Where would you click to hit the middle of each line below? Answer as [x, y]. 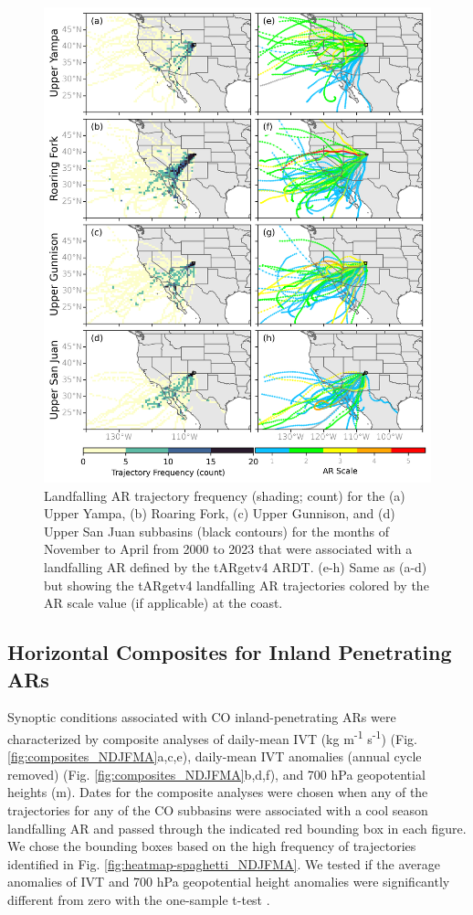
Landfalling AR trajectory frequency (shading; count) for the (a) [225, 495]
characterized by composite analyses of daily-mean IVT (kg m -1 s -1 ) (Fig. [212, 737]
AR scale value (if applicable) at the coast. [163, 603]
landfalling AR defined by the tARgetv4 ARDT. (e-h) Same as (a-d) [236, 566]
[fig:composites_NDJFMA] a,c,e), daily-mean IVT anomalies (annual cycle [215, 756]
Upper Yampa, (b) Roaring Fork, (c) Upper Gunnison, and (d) [220, 513]
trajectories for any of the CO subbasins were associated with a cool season [218, 809]
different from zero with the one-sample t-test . [139, 899]
